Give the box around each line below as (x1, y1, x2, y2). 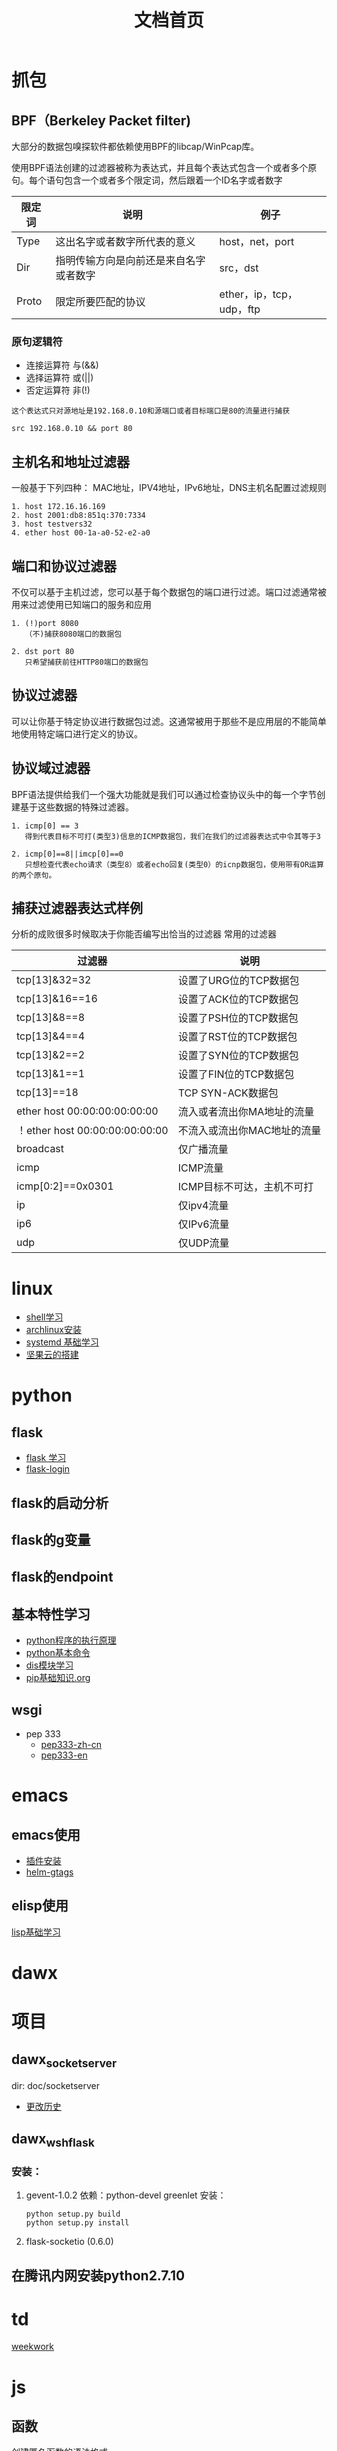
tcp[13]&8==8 (16, 1011, 86, 1025)
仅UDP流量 (177, 1236, 230, 1250)
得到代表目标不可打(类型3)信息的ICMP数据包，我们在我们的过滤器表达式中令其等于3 (24, 831, 321, 841)
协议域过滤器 (11, 760, 91, 777)
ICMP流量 (177, 1161, 224, 1175)
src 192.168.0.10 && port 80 (11, 424, 133, 434)
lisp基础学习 (11, 1926, 61, 1938)
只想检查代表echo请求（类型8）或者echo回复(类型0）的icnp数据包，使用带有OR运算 (24, 859, 324, 870)
